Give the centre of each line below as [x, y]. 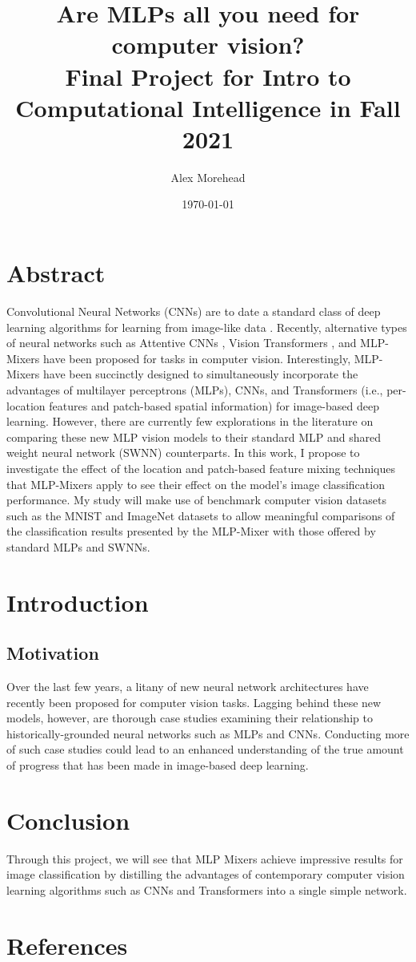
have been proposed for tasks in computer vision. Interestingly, [197, 358]
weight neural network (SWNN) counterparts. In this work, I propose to [183, 453]
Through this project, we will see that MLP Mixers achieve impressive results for [205, 858]
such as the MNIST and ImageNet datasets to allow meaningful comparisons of [201, 515]
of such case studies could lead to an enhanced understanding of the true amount [205, 749]
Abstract [56, 273]
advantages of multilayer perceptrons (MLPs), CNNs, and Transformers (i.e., [195, 389]
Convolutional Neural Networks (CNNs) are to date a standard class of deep [194, 311]
